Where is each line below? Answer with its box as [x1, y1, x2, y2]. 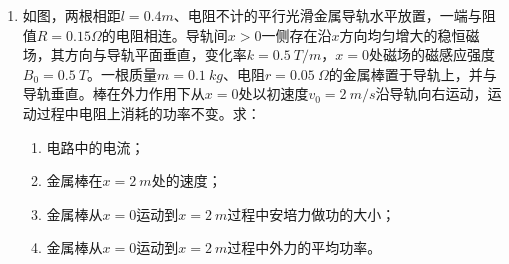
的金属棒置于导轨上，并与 [328, 63, 497, 84]
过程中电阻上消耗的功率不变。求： [36, 102, 261, 123]
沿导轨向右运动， [375, 83, 488, 104]
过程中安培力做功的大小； [227, 203, 396, 224]
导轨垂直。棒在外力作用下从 [22, 83, 205, 104]
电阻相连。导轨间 [115, 24, 228, 45]
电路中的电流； [46, 136, 145, 157]
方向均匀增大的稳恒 [339, 24, 466, 45]
